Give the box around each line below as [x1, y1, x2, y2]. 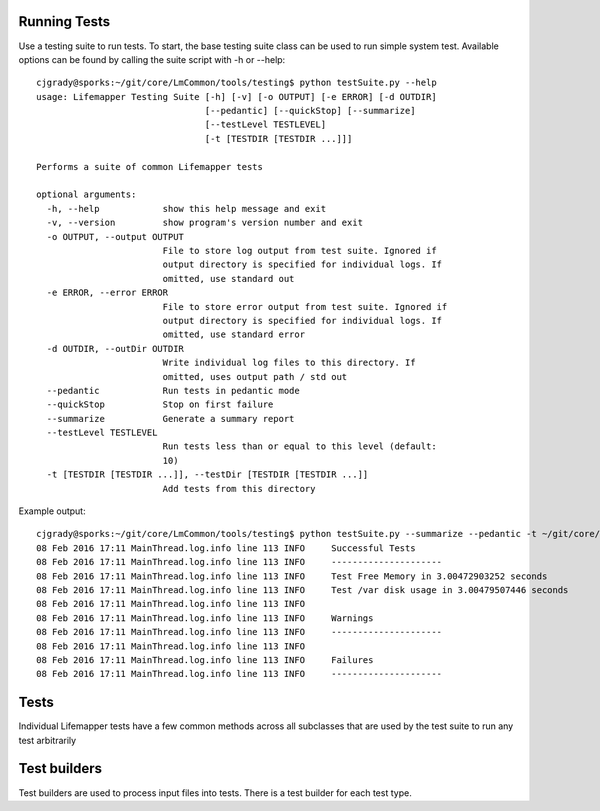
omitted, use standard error [162, 329, 305, 340]
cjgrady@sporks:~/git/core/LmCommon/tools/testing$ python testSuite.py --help [36, 77, 437, 89]
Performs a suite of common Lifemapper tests [36, 161, 264, 172]
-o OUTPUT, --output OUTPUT [46, 231, 185, 242]
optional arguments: [36, 189, 137, 200]
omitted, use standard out [162, 273, 295, 284]
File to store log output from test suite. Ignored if [162, 245, 437, 256]
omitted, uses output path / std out [162, 371, 348, 382]
